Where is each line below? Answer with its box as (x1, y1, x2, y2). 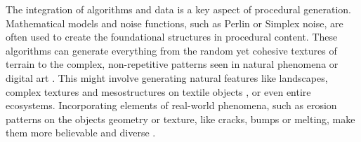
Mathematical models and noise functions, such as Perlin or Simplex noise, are (6, 15, 343, 30)
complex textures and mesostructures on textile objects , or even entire (6, 84, 311, 99)
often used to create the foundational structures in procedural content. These (6, 29, 338, 44)
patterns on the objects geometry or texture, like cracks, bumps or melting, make (6, 111, 355, 126)
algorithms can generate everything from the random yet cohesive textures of (6, 43, 337, 57)
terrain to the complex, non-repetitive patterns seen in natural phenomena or (6, 57, 339, 71)
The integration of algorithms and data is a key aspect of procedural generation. (6, 2, 351, 16)
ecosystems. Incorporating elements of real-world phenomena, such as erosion (6, 98, 337, 113)
